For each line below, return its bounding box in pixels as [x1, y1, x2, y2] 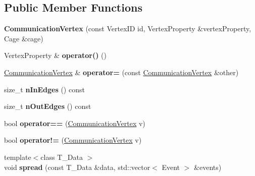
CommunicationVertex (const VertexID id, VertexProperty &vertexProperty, [4, 23, 251, 34]
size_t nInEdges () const [4, 84, 85, 94]
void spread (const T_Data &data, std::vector [4, 161, 150, 172]
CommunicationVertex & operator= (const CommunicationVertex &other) [4, 67, 239, 77]
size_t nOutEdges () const [4, 101, 91, 111]
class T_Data [40, 151, 83, 162]
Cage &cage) [4, 33, 43, 43]
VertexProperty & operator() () [4, 50, 107, 61]
